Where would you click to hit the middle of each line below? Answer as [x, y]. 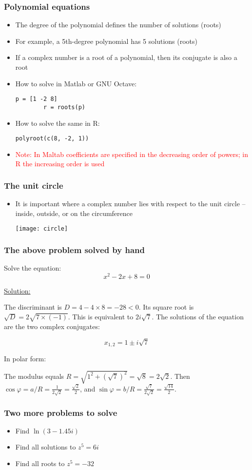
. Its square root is [166, 307]
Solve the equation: [33, 268]
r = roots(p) [64, 107]
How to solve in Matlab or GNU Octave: [76, 83]
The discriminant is [33, 307]
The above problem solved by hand [75, 249]
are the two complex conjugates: [52, 326]
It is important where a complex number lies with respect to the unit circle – [130, 204]
